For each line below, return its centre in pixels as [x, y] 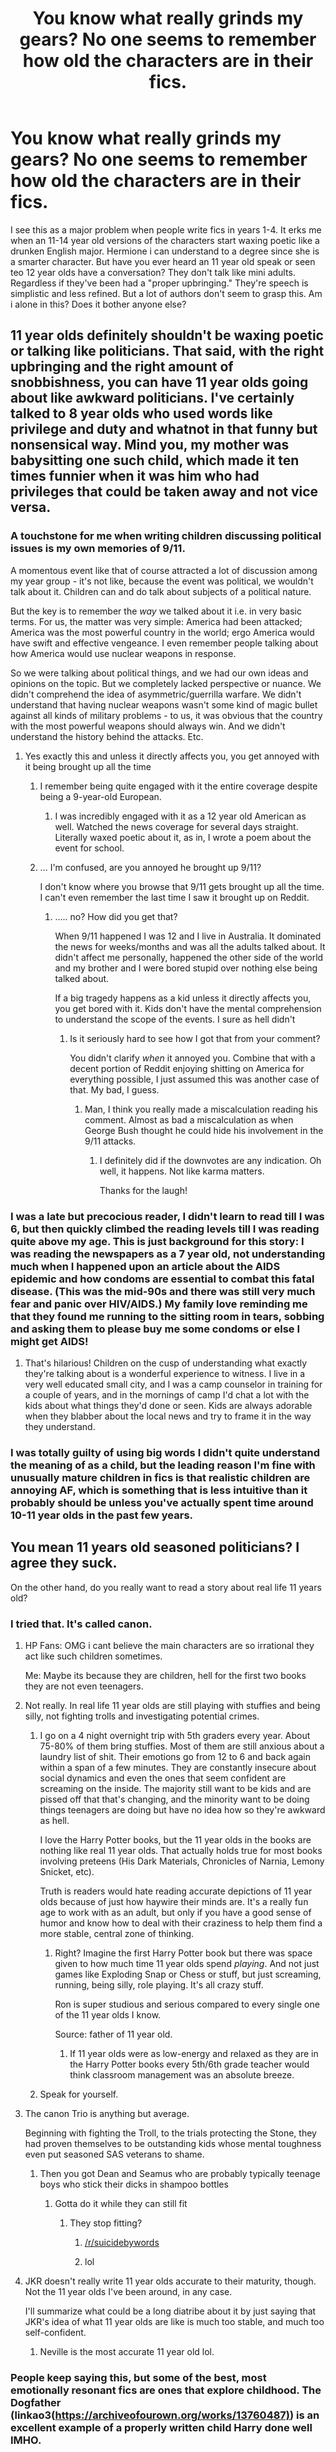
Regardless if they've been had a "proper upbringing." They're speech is [159, 283]
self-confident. [55, 2332]
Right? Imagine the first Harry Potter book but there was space [183, 1953]
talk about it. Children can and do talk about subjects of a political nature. [161, 591]
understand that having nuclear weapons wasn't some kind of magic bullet [164, 704]
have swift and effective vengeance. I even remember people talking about [164, 643]
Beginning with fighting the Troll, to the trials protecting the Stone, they [170, 2133]
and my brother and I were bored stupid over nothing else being [186, 968]
